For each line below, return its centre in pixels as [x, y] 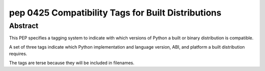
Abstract [24, 26]
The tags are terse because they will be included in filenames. [72, 63]
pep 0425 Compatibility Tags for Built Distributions [115, 13]
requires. [18, 54]
